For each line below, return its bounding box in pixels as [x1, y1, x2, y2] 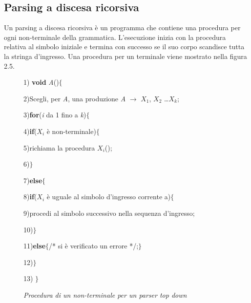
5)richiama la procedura [23, 142, 95, 152]
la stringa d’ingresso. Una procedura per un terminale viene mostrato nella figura [4, 51, 247, 61]
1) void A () [23, 77, 59, 87]
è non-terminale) [46, 126, 96, 136]
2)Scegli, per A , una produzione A [23, 93, 126, 103]
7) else [23, 175, 42, 185]
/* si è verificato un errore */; [49, 241, 139, 251]
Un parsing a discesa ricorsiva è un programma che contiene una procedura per [4, 22, 241, 33]
